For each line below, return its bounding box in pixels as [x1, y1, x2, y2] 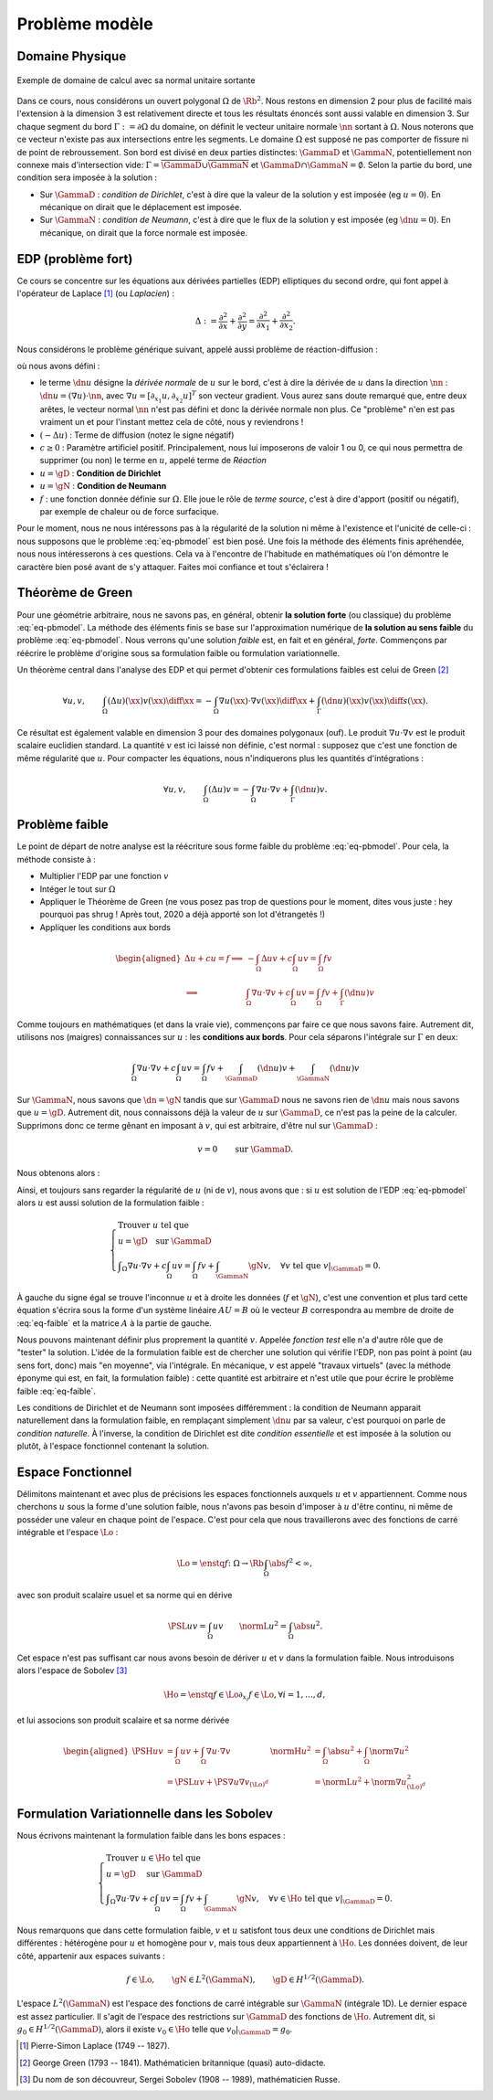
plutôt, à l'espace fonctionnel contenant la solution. [16, 1440, 210, 1452]
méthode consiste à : [16, 854, 96, 864]
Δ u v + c [260, 953, 293, 963]
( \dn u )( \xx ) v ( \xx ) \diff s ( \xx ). [320, 695, 429, 706]
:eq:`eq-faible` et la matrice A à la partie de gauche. [16, 1317, 212, 1329]
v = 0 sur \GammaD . [197, 1143, 294, 1154]
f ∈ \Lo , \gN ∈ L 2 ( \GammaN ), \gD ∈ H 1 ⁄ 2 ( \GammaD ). [126, 1973, 365, 1985]
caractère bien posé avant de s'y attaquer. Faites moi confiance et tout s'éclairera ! [16, 561, 329, 572]
